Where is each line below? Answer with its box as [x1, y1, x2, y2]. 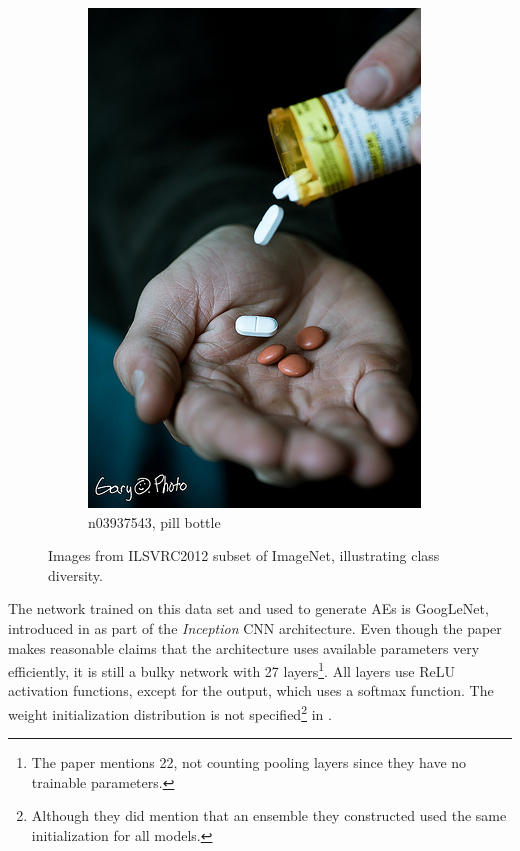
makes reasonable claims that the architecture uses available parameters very [8, 637, 480, 658]
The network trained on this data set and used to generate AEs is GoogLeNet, [8, 598, 489, 619]
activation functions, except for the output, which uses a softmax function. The [8, 680, 494, 701]
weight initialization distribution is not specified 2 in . [8, 701, 332, 724]
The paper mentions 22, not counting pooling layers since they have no [31, 752, 467, 773]
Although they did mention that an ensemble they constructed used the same [31, 805, 507, 826]
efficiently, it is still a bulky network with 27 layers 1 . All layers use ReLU [8, 658, 455, 681]
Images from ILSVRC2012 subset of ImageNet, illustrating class [48, 545, 440, 566]
